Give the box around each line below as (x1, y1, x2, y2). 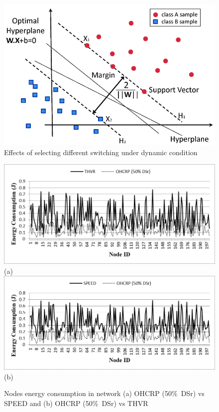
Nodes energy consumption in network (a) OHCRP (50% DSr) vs (4, 388, 205, 399)
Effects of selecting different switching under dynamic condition (4, 147, 198, 157)
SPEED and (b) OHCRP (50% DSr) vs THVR (4, 398, 148, 408)
